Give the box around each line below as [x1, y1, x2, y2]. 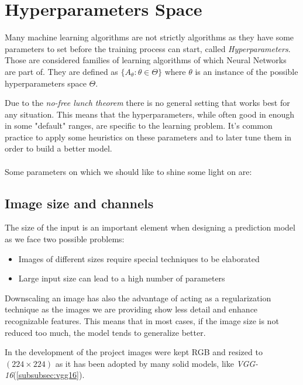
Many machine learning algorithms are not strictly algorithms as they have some [5, 31, 294, 43]
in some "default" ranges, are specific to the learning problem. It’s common [5, 119, 273, 132]
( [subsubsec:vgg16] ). [13, 369, 85, 381]
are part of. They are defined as [5, 65, 118, 77]
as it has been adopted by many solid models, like [55, 357, 234, 369]
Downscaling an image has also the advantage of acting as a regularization [5, 291, 271, 304]
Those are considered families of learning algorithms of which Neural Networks [5, 54, 287, 66]
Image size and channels [5, 194, 154, 212]
